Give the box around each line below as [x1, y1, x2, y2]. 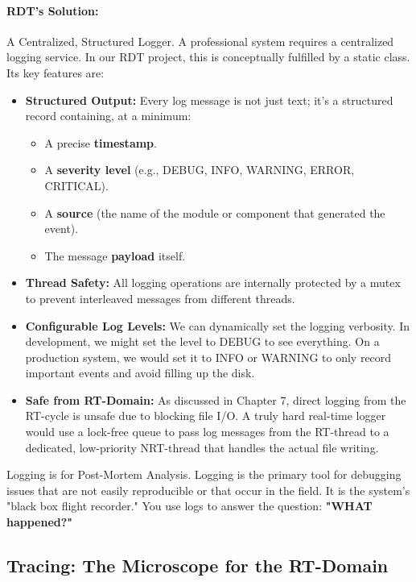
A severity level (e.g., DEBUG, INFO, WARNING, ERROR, [44, 161, 355, 178]
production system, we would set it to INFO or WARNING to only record [25, 348, 392, 365]
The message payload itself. [44, 247, 186, 264]
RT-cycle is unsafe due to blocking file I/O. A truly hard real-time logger [25, 407, 386, 424]
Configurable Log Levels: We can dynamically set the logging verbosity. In [25, 317, 410, 334]
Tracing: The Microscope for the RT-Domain [6, 553, 389, 578]
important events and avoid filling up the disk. [25, 364, 255, 381]
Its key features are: [6, 64, 105, 81]
